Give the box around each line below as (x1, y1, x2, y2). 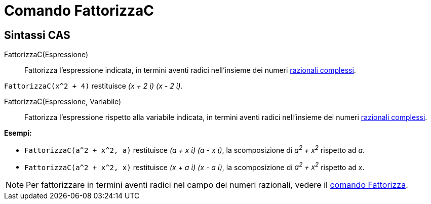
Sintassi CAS (4, 28, 70, 42)
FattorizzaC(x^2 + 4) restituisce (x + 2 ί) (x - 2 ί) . (4, 81, 183, 91)
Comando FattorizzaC (4, 2, 154, 19)
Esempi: (4, 129, 32, 138)
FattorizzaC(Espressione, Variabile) (4, 97, 122, 106)
